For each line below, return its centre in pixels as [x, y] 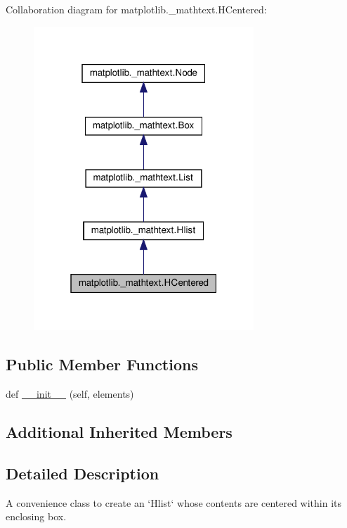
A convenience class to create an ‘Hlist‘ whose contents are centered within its [174, 502]
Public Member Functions [102, 364]
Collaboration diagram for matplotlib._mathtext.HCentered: [136, 9]
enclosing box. [36, 516]
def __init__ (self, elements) [70, 394]
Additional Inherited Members [119, 432]
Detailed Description [83, 473]
